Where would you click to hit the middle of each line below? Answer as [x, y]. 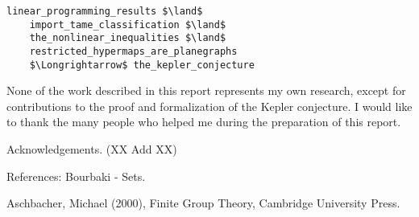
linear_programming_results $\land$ [105, 11]
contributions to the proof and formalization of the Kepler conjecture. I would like [209, 106]
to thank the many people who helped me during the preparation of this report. [204, 122]
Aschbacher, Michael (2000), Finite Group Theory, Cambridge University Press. [203, 203]
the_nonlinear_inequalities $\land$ [128, 38]
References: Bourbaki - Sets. [76, 176]
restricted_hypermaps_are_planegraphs [133, 51]
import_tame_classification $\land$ [128, 25]
